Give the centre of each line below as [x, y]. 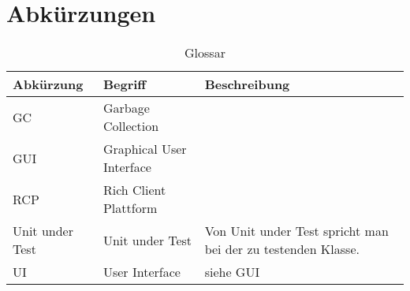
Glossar [205, 53]
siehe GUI [232, 272]
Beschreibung [247, 84]
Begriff [125, 84]
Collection [131, 126]
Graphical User [145, 149]
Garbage [126, 108]
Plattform [130, 208]
